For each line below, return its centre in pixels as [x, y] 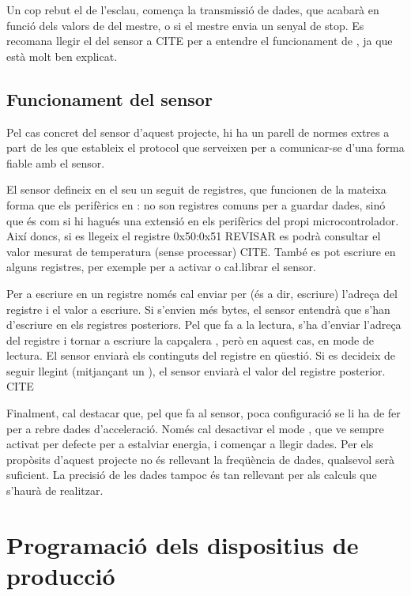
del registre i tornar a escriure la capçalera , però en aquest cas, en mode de [190, 339]
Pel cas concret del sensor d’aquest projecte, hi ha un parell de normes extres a [198, 132]
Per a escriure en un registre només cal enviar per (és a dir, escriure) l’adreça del [202, 293]
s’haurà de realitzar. [55, 490]
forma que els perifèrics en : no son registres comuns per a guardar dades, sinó [196, 204]
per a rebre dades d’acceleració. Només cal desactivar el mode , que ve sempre [195, 428]
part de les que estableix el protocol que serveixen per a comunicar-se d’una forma [205, 147]
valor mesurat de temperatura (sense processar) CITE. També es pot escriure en [201, 251]
